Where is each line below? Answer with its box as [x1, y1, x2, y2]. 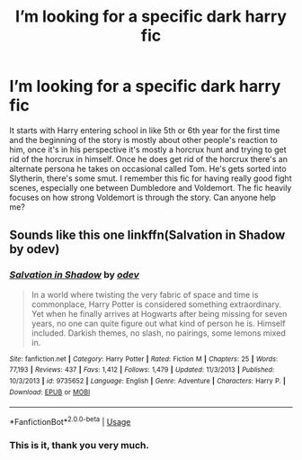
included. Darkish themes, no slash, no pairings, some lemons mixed [31, 327, 286, 338]
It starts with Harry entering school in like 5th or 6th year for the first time [9, 124, 280, 136]
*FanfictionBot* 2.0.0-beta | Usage [9, 415, 131, 427]
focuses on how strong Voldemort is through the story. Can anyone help [9, 192, 277, 203]
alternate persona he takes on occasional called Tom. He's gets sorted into [9, 163, 287, 174]
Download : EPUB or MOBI [9, 387, 91, 397]
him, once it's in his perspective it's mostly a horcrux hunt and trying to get [9, 144, 287, 155]
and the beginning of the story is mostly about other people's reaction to [9, 134, 279, 145]
